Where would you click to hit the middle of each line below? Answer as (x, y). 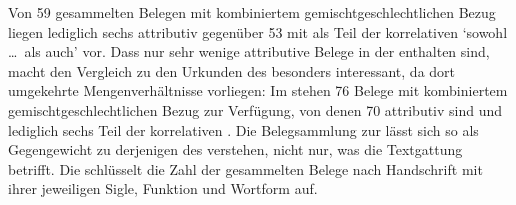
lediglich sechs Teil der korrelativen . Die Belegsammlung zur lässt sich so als (243, 129)
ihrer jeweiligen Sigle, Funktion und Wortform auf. (163, 188)
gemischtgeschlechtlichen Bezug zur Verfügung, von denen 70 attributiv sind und (255, 109)
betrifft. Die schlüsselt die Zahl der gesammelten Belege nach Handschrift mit (245, 168)
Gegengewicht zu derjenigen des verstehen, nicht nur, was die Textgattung (235, 149)
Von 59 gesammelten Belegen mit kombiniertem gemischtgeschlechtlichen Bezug (252, 12)
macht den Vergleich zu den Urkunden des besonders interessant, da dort (232, 70)
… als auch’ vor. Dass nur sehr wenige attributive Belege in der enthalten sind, (249, 51)
